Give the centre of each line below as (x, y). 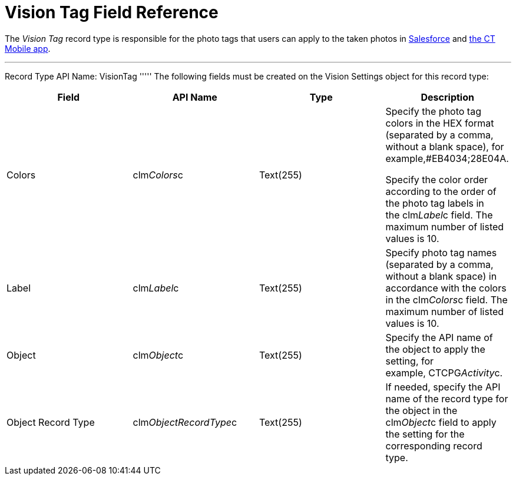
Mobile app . (28, 48)
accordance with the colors (446, 288)
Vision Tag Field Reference (112, 12)
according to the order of (441, 191)
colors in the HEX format (440, 123)
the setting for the (425, 434)
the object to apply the (435, 349)
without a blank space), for (445, 146)
